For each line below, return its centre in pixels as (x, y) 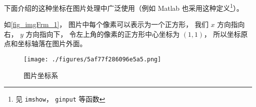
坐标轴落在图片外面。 (52, 43)
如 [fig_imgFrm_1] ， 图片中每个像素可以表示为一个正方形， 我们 (106, 24)
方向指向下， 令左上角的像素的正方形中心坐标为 (103, 34)
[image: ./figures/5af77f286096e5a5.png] (93, 60)
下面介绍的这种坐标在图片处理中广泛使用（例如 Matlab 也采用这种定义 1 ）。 (124, 7)
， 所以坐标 (222, 34)
